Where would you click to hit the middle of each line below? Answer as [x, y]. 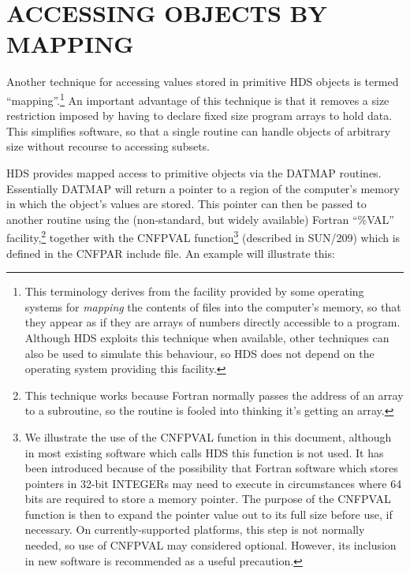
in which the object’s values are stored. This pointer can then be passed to [186, 204]
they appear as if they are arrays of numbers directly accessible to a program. [212, 322]
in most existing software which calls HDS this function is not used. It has [204, 452]
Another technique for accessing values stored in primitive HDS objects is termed [203, 82]
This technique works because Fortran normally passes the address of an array [214, 395]
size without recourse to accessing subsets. [108, 146]
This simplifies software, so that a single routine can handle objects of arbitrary [199, 130]
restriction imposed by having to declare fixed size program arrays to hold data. [199, 116]
